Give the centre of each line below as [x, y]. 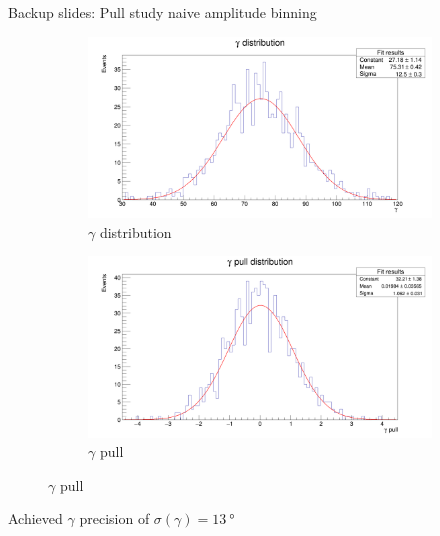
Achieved [35, 518]
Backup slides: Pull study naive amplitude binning [162, 12]
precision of [114, 518]
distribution [135, 231]
